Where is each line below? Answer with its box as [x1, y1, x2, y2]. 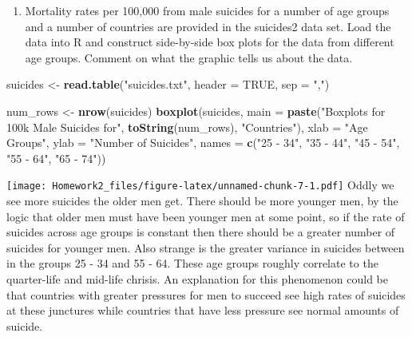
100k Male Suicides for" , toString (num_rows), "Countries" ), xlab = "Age [6, 118, 368, 135]
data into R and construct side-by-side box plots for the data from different [25, 34, 394, 50]
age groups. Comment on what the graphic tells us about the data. [25, 49, 353, 65]
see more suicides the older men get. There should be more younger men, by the [6, 192, 398, 208]
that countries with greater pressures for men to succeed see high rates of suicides [6, 286, 406, 303]
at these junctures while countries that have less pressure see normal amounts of [6, 302, 399, 319]
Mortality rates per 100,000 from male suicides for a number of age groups [25, 2, 390, 18]
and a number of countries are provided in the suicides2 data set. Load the [25, 18, 391, 34]
